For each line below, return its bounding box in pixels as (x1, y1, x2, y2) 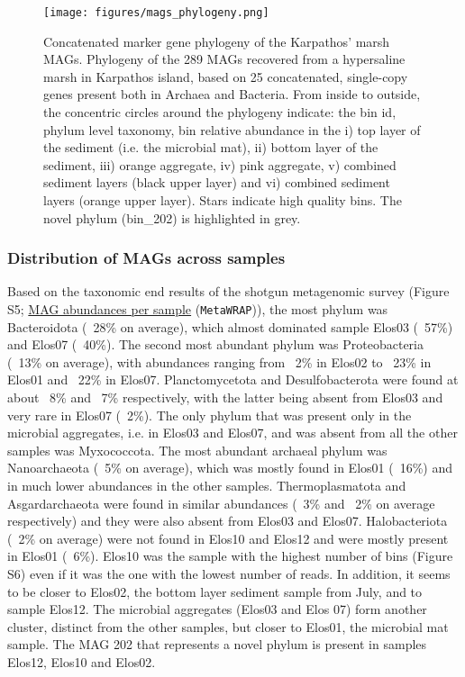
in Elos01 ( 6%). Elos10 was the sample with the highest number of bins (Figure (7, 546, 453, 565)
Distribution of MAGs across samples (7, 247, 286, 269)
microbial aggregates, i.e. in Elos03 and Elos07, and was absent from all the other (7, 423, 458, 442)
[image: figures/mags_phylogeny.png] (43, 6, 269, 19)
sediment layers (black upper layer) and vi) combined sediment (43, 173, 390, 192)
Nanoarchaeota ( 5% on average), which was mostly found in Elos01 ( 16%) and (7, 458, 452, 477)
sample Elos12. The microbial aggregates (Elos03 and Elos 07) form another (7, 600, 427, 618)
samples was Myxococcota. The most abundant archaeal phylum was (7, 440, 387, 459)
